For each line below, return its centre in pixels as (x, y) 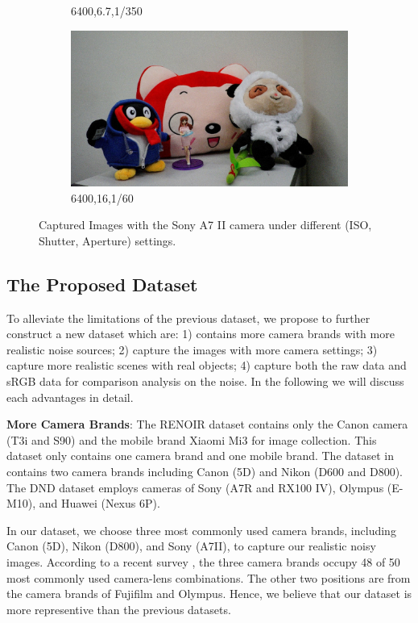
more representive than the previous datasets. (119, 609)
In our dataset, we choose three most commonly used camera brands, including (201, 530)
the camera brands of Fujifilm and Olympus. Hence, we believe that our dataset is (209, 594)
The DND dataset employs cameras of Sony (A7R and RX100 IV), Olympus (195, 487)
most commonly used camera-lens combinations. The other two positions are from (209, 577)
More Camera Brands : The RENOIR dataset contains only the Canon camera (207, 424)
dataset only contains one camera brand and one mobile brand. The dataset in (201, 456)
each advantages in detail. (70, 397)
